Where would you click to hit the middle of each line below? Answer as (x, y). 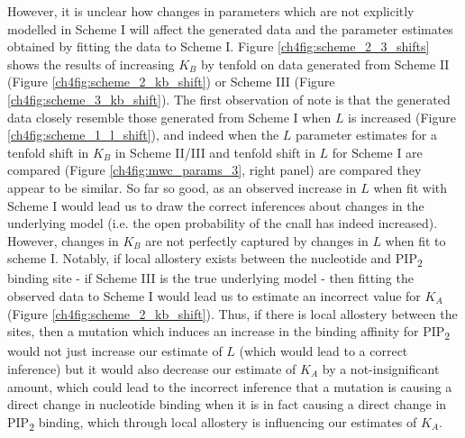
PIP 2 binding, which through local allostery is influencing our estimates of (212, 423)
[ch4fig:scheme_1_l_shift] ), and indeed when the (143, 135)
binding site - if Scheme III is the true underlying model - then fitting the (210, 278)
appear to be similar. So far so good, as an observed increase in (182, 187)
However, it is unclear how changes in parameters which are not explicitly (211, 11)
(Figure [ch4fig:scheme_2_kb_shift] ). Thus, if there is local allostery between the (232, 313)
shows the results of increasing (91, 64)
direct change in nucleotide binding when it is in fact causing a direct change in (227, 404)
